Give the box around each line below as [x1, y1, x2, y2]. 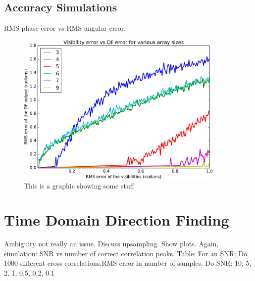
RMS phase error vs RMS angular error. [4, 23, 126, 33]
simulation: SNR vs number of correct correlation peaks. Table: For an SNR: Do [4, 248, 248, 258]
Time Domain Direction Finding [4, 210, 229, 230]
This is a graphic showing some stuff [24, 181, 134, 191]
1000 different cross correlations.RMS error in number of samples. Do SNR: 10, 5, [4, 258, 252, 268]
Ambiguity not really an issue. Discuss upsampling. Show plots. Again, [4, 238, 219, 249]
